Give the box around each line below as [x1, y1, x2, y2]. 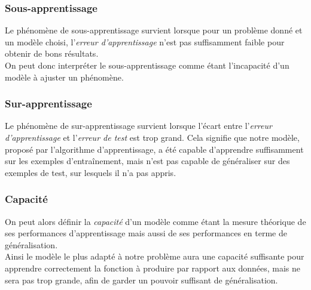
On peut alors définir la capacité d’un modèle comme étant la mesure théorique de [5, 215, 306, 227]
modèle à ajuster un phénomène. [5, 70, 124, 83]
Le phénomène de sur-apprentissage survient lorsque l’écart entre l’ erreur [5, 119, 272, 132]
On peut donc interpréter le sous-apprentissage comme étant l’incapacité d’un [5, 59, 289, 71]
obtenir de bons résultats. [5, 47, 99, 60]
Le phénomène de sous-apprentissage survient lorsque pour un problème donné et [5, 24, 303, 36]
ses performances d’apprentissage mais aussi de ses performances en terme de [5, 227, 287, 239]
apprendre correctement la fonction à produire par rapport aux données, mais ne [5, 261, 301, 274]
